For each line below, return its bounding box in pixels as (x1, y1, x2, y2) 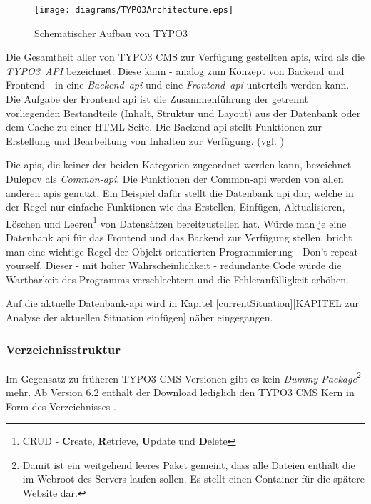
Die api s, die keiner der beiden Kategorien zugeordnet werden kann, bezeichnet (6, 157, 352, 172)
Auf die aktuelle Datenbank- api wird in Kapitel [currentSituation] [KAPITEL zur (6, 296, 359, 311)
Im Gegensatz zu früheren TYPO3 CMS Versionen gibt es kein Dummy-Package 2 (6, 368, 361, 385)
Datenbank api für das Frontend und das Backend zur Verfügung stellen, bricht (6, 230, 352, 245)
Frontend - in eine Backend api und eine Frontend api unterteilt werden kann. (6, 77, 350, 92)
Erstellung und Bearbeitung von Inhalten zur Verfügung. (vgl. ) (6, 133, 284, 148)
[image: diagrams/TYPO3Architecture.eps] (34, 5, 234, 15)
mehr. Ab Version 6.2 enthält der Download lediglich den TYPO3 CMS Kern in (6, 385, 355, 400)
